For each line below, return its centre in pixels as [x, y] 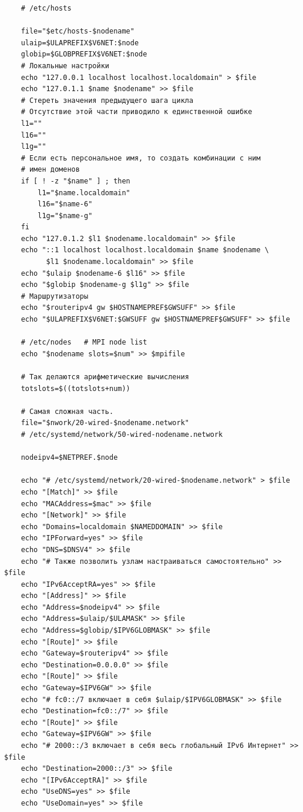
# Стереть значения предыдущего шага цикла [107, 100]
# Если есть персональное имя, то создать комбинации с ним [141, 158]
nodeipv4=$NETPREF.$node [69, 458]
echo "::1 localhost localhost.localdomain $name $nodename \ [145, 250]
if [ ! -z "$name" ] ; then [75, 181]
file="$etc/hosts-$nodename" [78, 31]
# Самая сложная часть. [67, 411]
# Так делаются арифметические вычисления [105, 377]
